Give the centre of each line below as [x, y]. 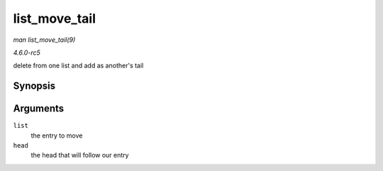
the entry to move [57, 136]
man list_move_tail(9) [44, 40]
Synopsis [34, 86]
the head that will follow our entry [80, 155]
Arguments [39, 109]
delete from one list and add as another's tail [78, 66]
